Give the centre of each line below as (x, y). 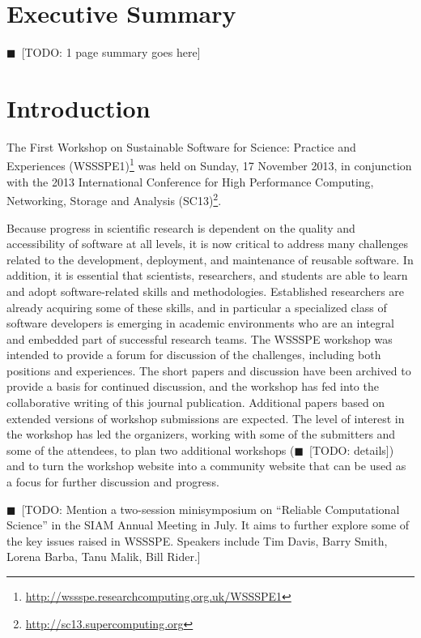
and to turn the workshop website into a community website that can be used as (206, 466)
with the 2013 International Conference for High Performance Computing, (190, 181)
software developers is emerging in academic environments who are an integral (200, 323)
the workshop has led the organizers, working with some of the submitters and (201, 434)
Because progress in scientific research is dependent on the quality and (181, 227)
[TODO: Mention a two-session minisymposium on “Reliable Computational (210, 509)
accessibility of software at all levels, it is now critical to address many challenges (208, 244)
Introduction (79, 107)
